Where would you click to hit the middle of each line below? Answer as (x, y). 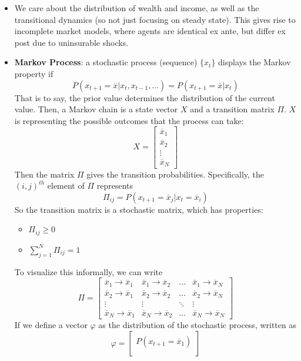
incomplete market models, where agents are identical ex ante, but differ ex (150, 31)
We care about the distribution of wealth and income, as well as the (137, 8)
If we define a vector (51, 325)
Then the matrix (44, 174)
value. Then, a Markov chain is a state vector (96, 109)
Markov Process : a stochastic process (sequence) (106, 62)
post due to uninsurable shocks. (71, 42)
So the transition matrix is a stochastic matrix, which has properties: (139, 209)
